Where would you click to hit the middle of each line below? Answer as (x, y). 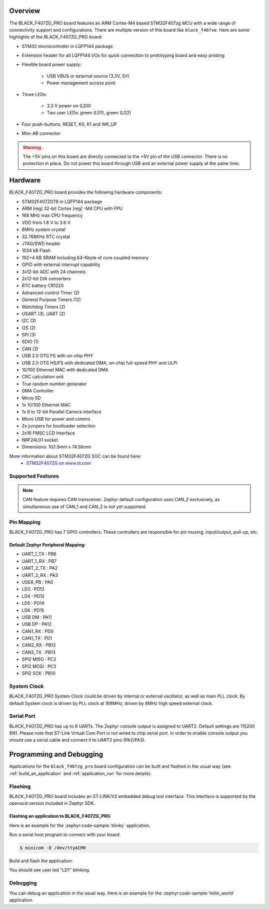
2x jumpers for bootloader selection (59, 426)
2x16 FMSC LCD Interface (48, 433)
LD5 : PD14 (33, 603)
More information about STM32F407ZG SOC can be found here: (75, 456)
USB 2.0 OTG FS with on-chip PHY (57, 356)
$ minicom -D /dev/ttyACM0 (53, 848)
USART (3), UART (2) (43, 314)
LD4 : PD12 (33, 596)
